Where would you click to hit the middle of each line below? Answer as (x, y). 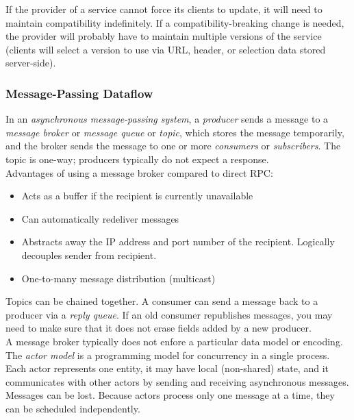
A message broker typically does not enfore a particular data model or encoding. (174, 341)
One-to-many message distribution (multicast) (118, 278)
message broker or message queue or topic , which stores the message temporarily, (175, 132)
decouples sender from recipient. (89, 255)
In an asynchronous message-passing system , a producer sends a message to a (167, 119)
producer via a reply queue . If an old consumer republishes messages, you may (169, 314)
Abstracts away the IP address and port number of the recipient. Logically (178, 242)
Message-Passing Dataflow (79, 93)
